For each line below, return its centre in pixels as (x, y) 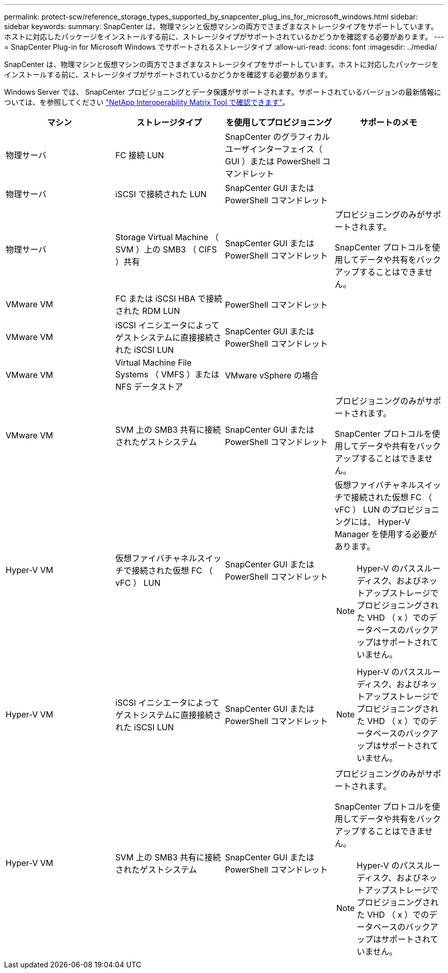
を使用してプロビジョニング (279, 122)
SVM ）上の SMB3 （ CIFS (166, 249)
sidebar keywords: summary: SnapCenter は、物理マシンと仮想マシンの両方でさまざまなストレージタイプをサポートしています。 (221, 26)
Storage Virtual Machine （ (167, 237)
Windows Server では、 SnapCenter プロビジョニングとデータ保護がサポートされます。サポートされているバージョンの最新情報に (223, 92)
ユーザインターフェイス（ (274, 149)
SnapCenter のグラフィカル (278, 137)
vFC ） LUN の (363, 510)
